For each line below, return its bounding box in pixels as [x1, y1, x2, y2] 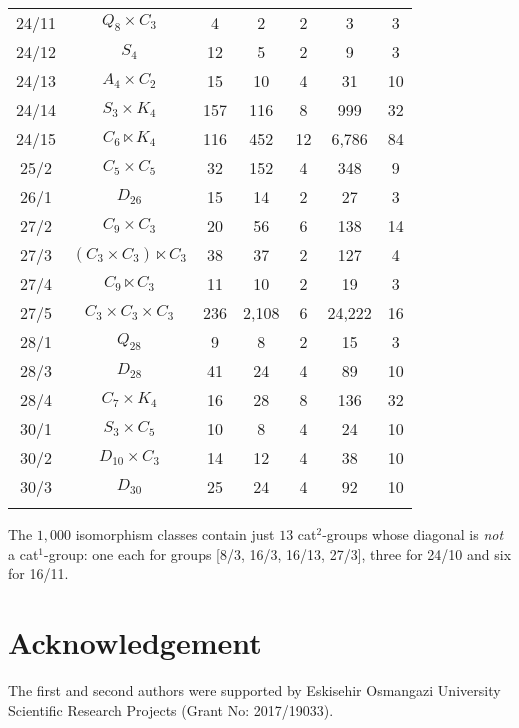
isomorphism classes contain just [75, 524, 275, 544]
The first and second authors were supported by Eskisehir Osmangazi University [8, 679, 501, 700]
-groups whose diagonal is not [322, 524, 504, 544]
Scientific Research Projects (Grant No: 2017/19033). [8, 699, 334, 720]
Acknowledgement [8, 621, 262, 662]
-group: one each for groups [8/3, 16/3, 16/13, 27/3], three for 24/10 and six [44, 543, 512, 564]
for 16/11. [8, 563, 69, 584]
